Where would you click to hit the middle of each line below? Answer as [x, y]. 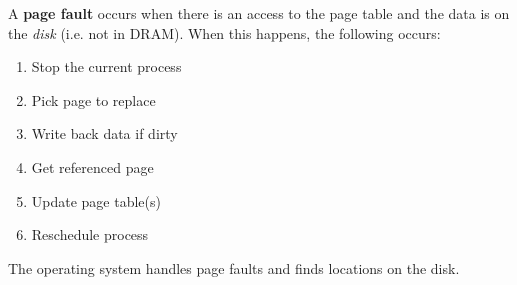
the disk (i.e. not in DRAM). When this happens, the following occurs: [224, 32]
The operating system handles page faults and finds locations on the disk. [234, 267]
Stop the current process [106, 66]
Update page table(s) [96, 200]
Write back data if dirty [104, 133]
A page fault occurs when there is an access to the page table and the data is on [259, 13]
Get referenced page [92, 166]
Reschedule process [90, 234]
